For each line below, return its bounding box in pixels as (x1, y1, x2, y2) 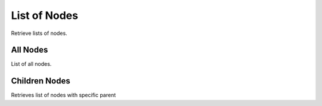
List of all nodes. (11, 60, 52, 68)
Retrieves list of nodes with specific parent (11, 92, 116, 99)
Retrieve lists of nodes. (11, 30, 68, 37)
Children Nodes (11, 76, 71, 86)
